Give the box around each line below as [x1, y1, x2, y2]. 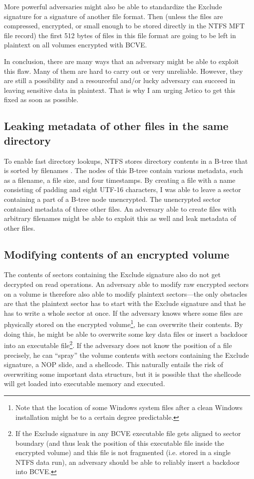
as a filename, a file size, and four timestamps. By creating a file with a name [4, 174, 235, 185]
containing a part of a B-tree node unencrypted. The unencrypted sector [4, 194, 221, 204]
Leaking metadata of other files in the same [4, 118, 229, 133]
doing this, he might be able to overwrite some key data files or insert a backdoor [4, 328, 248, 339]
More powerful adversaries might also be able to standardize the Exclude [4, 1, 222, 11]
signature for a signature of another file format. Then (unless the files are [4, 11, 223, 21]
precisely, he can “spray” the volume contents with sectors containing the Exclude [4, 349, 249, 360]
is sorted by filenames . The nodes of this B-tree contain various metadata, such [4, 165, 243, 175]
